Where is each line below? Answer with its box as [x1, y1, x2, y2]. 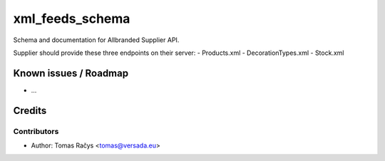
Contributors [13, 126, 59, 136]
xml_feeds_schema [13, 11, 130, 26]
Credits [13, 104, 47, 117]
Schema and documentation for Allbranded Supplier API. [13, 36, 180, 44]
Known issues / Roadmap [13, 67, 128, 79]
